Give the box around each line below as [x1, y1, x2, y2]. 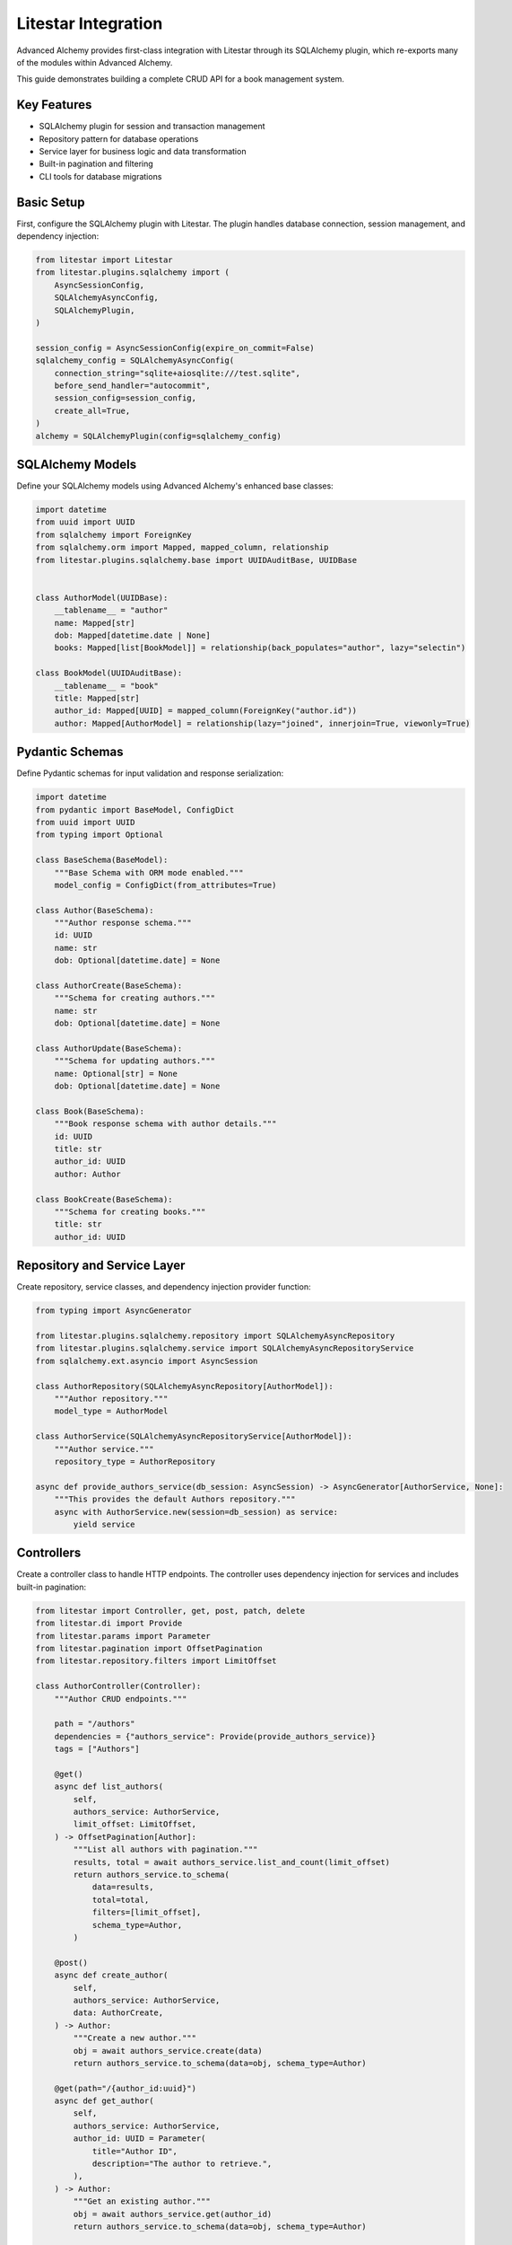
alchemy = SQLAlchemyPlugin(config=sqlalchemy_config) [35, 431, 282, 441]
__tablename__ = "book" [54, 681, 159, 691]
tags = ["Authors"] [54, 1744, 141, 1755]
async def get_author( [54, 2096, 154, 2106]
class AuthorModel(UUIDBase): [35, 593, 169, 603]
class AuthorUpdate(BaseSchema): [35, 1043, 183, 1053]
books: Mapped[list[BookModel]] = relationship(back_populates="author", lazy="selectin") [54, 643, 466, 653]
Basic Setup [16, 194, 85, 210]
